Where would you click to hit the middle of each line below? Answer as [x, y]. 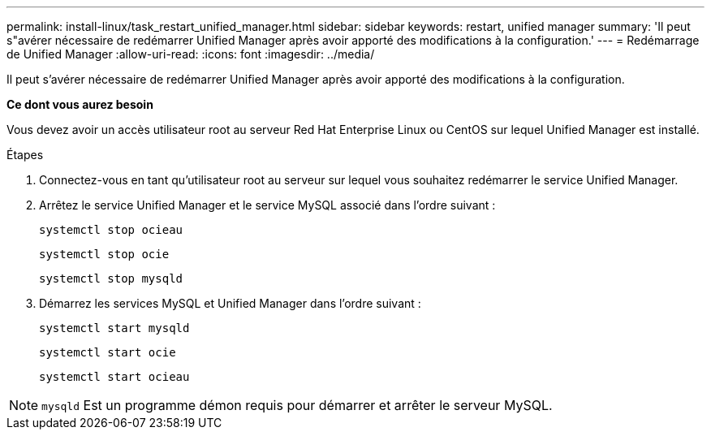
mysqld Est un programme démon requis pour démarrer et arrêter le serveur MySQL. [297, 405]
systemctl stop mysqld [111, 278]
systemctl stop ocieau [111, 230]
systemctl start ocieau [114, 377]
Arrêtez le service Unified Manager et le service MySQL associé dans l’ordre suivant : [267, 205]
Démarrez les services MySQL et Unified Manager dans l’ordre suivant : [230, 303]
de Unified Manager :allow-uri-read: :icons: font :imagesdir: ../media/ [191, 54]
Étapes [25, 155]
